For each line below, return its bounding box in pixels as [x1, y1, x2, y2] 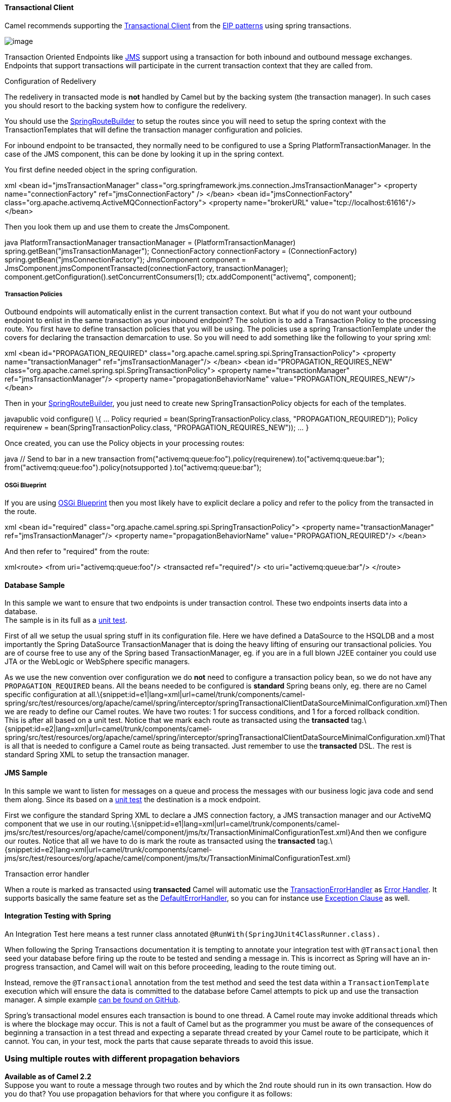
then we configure [366, 828, 427, 837]
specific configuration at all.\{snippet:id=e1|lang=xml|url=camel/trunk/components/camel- [5, 690, 305, 699]
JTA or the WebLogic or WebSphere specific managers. [5, 657, 190, 666]
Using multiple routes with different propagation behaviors [5, 1053, 240, 1064]
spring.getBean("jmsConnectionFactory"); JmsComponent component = [5, 255, 246, 264]
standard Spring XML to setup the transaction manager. [5, 750, 190, 759]
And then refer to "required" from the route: [5, 547, 150, 556]
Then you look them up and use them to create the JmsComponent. [5, 222, 230, 231]
